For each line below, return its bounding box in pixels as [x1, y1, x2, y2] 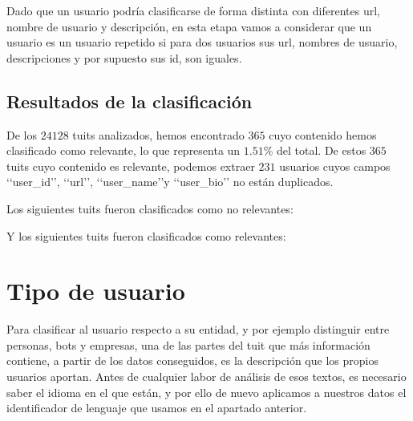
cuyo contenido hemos [269, 126, 377, 143]
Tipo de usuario [6, 274, 185, 307]
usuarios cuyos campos [279, 157, 391, 174]
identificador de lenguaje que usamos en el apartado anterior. [6, 399, 307, 416]
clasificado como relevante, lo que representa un [6, 142, 241, 159]
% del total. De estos [263, 142, 366, 159]
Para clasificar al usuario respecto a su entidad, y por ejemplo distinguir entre [6, 321, 390, 338]
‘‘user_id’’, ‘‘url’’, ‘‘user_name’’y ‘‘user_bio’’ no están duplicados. [6, 173, 334, 190]
